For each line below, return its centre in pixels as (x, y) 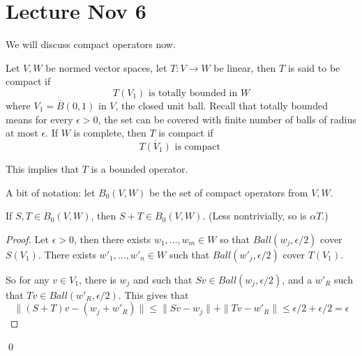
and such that (163, 279)
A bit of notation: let (51, 192)
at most (22, 133)
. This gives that (153, 294)
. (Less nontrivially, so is (255, 216)
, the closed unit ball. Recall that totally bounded (221, 105)
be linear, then (245, 67)
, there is (98, 279)
